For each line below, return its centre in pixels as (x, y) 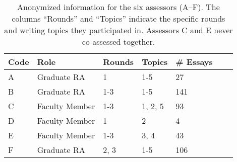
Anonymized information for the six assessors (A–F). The (118, 7)
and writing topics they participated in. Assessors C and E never (118, 30)
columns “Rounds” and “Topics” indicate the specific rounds (118, 18)
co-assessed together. (118, 42)
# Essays (194, 62)
